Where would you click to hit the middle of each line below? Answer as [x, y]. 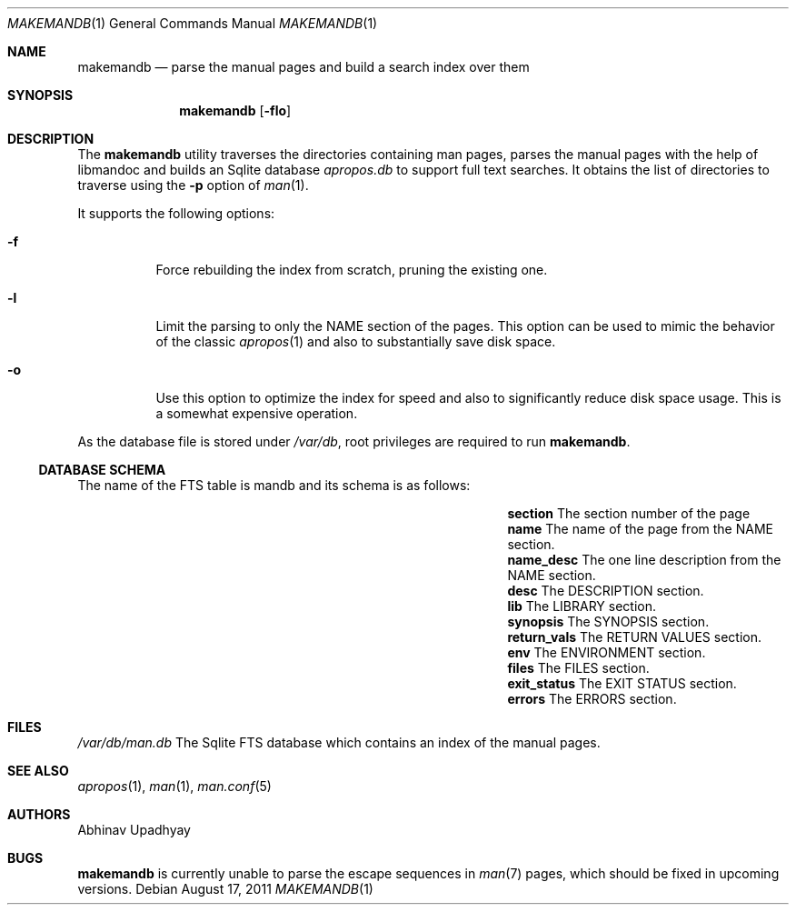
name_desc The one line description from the [644, 560]
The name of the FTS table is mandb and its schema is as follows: [274, 485]
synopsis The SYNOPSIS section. [608, 621]
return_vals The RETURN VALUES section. [635, 637]
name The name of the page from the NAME [640, 529]
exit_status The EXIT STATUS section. [622, 683]
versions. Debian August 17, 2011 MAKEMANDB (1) [225, 889]
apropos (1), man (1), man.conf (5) [174, 786]
